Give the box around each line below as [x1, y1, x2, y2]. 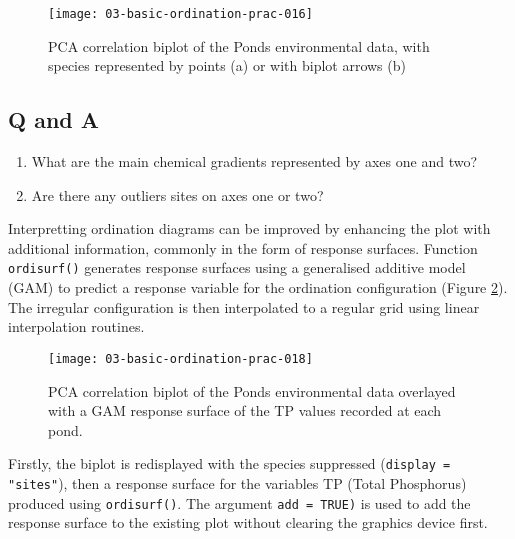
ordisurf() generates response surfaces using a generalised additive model [8, 257, 466, 278]
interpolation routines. [8, 316, 145, 337]
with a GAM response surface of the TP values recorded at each [48, 400, 442, 421]
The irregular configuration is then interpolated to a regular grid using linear [8, 296, 480, 317]
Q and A [8, 104, 100, 135]
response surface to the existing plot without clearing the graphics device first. [8, 512, 488, 533]
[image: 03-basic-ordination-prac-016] [48, 7, 313, 21]
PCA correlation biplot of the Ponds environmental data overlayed [48, 380, 456, 401]
